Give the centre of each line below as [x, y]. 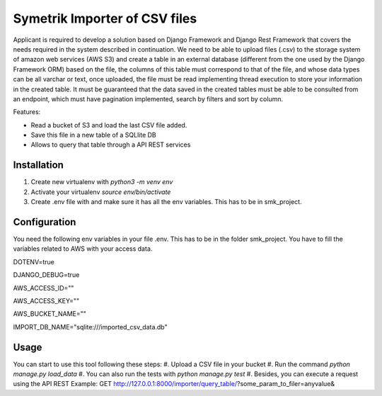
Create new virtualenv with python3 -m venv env [102, 182]
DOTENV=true [34, 261]
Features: [27, 112]
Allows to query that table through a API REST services [111, 145]
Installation [38, 165]
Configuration [45, 222]
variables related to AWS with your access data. [83, 249]
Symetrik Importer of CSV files [105, 18]
